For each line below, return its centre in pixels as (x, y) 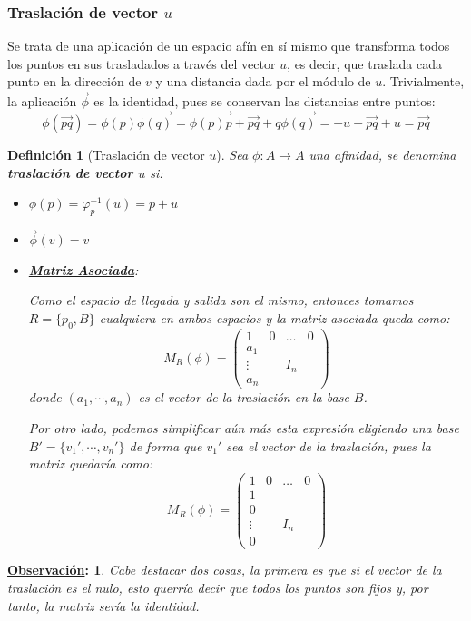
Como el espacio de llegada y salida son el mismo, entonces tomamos (221, 300)
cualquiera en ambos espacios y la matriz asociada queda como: (275, 318)
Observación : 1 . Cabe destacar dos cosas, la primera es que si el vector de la (225, 570)
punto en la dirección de (74, 81)
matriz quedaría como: (91, 463)
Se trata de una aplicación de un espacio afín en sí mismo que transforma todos (229, 46)
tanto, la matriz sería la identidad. (103, 605)
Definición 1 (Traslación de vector (106, 155)
